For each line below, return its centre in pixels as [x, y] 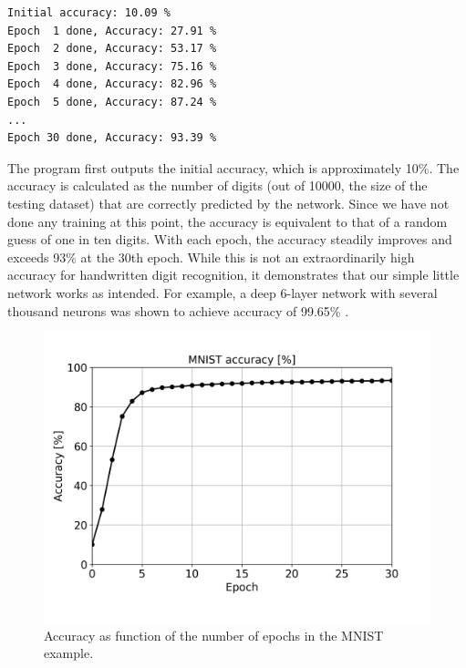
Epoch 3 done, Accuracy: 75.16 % [112, 66]
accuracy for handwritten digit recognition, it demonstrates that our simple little [233, 275]
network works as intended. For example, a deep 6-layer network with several [223, 292]
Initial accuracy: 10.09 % [89, 13]
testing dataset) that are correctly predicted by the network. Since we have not [228, 203]
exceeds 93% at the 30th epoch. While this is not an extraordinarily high [211, 257]
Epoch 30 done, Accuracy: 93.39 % [112, 138]
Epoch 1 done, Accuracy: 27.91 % [112, 31]
